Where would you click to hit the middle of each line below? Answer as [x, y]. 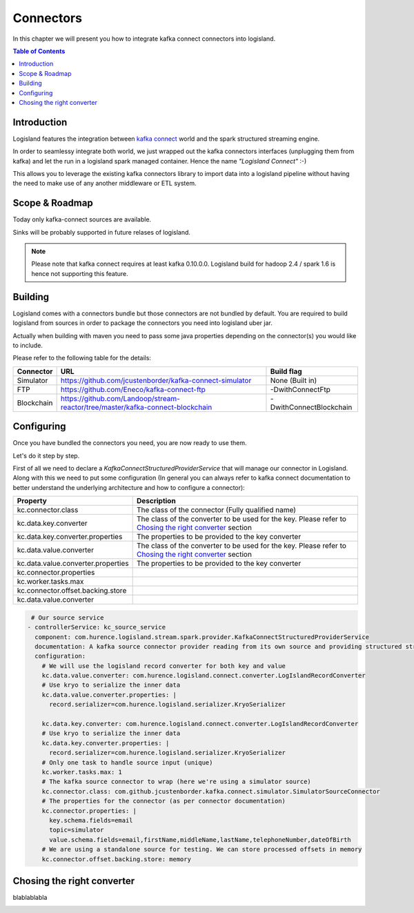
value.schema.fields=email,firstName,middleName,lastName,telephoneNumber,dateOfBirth [200, 840]
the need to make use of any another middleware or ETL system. [105, 184]
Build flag [286, 371]
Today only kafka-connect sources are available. [82, 219]
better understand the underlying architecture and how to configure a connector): [129, 487]
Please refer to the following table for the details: [82, 358]
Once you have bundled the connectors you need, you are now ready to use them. [130, 443]
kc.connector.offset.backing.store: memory [116, 859]
